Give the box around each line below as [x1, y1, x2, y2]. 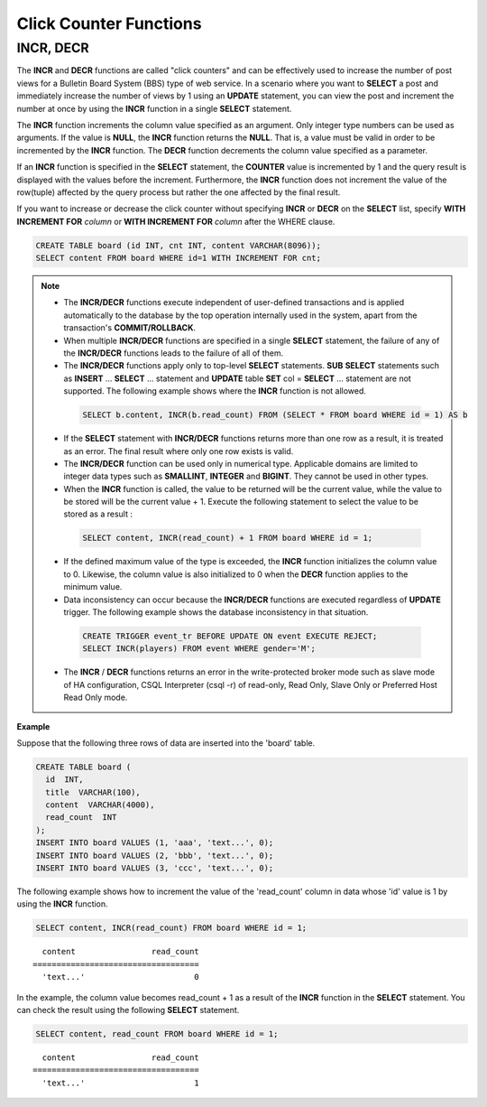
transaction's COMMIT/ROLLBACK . [63, 322, 197, 333]
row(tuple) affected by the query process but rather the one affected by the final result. [16, 186, 341, 198]
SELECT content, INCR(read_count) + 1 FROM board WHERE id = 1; [82, 533, 373, 544]
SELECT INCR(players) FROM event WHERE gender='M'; [82, 644, 316, 654]
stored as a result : [63, 508, 133, 519]
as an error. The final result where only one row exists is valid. [63, 445, 294, 456]
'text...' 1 [41, 1077, 200, 1088]
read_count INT [45, 813, 117, 823]
